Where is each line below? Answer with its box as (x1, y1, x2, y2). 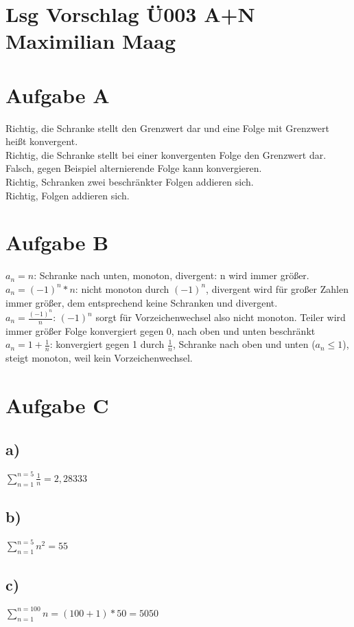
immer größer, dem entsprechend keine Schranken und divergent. (5, 295, 278, 309)
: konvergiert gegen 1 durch (49, 337, 165, 351)
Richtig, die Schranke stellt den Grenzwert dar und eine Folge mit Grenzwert (5, 120, 329, 135)
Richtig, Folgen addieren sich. (5, 188, 130, 202)
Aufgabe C (5, 391, 109, 419)
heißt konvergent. (5, 134, 78, 148)
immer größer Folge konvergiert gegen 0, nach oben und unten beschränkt (5, 323, 316, 338)
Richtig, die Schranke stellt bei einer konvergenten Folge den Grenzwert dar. (5, 147, 327, 162)
